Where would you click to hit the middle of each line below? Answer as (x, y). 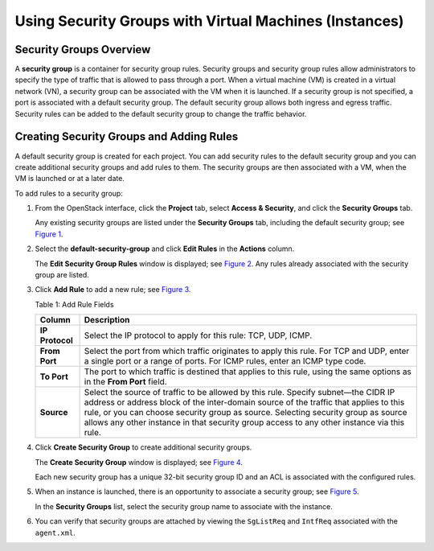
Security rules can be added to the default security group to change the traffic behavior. (161, 113)
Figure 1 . (49, 234)
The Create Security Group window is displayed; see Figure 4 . (139, 462)
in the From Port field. (126, 382)
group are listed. (62, 275)
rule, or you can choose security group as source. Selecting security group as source (246, 413)
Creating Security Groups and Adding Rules (127, 137)
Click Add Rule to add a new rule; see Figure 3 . (113, 290)
